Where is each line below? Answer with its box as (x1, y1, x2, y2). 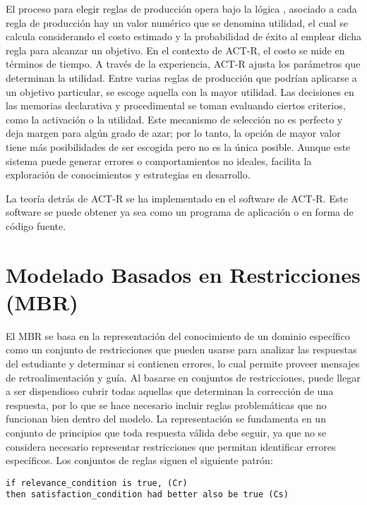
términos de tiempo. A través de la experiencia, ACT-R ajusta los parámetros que (6, 56, 361, 71)
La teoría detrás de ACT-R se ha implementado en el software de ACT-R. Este (6, 190, 348, 205)
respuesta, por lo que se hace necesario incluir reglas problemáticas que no (6, 397, 327, 412)
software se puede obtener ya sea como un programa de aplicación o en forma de (6, 205, 354, 219)
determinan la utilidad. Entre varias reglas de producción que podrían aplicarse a (6, 70, 357, 85)
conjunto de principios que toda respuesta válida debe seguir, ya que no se (6, 425, 327, 439)
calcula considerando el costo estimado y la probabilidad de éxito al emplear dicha (6, 29, 361, 44)
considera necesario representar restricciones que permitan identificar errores (6, 439, 336, 454)
